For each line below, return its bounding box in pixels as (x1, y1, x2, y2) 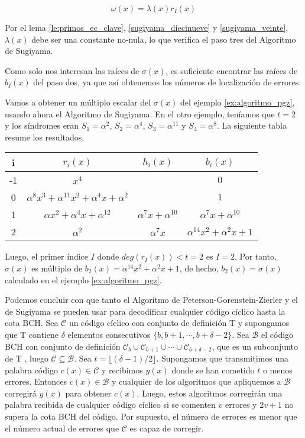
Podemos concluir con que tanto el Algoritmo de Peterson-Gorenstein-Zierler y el (5, 293, 298, 306)
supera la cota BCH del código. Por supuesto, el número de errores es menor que (5, 410, 297, 422)
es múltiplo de (31, 261, 83, 274)
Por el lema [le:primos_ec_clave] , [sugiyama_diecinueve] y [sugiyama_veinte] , (5, 21, 288, 33)
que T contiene (5, 328, 59, 340)
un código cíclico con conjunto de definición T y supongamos (69, 316, 290, 329)
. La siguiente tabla (216, 119, 287, 132)
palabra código (5, 363, 58, 376)
